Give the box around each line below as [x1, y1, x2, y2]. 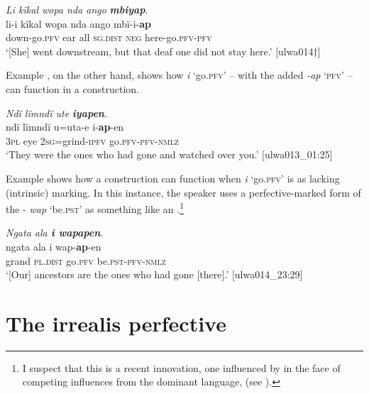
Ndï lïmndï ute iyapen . [6, 105, 107, 120]
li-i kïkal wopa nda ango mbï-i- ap [6, 16, 152, 31]
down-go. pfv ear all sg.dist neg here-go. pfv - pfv [6, 30, 212, 45]
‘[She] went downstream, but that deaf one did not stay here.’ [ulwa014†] [6, 43, 321, 58]
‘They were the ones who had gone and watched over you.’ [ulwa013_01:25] [6, 147, 333, 162]
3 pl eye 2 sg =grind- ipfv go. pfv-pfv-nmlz [6, 133, 179, 148]
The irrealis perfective [6, 308, 226, 337]
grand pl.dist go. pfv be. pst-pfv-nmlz [6, 253, 166, 268]
